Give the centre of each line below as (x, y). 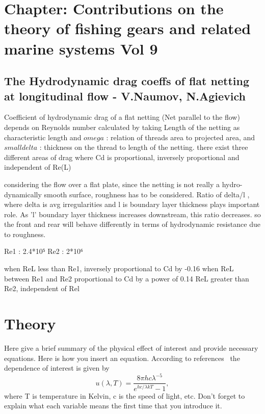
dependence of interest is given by (57, 368)
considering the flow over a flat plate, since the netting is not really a (112, 184)
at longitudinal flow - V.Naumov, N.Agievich (125, 96)
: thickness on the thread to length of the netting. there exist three (144, 147)
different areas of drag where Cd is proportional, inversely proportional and (122, 157)
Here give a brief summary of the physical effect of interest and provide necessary (131, 347)
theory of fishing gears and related (128, 28)
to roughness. (25, 234)
